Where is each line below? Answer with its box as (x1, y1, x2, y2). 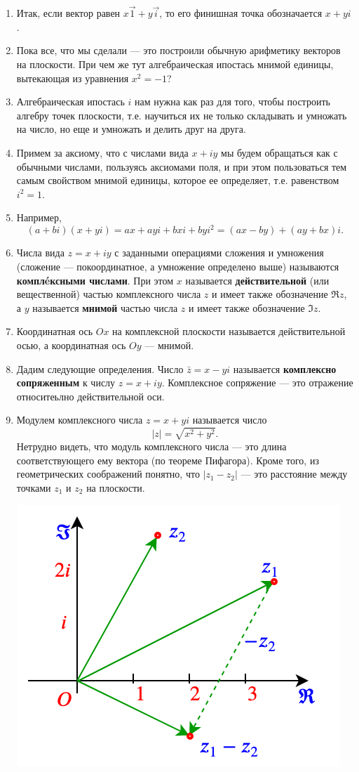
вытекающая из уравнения (16, 70, 129, 85)
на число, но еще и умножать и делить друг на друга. (16, 122, 246, 136)
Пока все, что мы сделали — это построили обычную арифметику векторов (16, 43, 341, 58)
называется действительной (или (185, 273, 330, 287)
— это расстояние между (241, 466, 348, 481)
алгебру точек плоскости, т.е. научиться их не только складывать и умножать (16, 107, 347, 122)
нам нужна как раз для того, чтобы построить (135, 94, 330, 109)
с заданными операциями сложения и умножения (114, 245, 324, 260)
